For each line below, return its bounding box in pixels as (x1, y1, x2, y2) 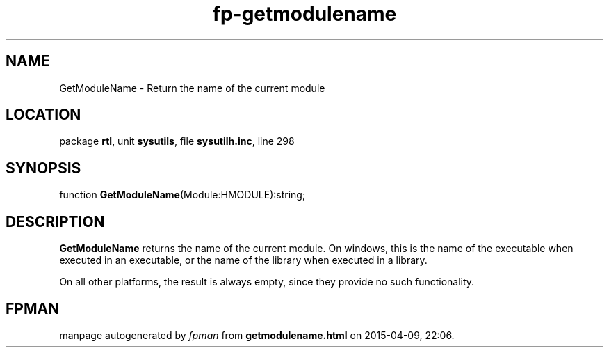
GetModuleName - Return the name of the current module (59, 81, 325, 94)
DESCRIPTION (6, 212, 105, 230)
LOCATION (6, 106, 81, 124)
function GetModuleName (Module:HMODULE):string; (59, 189, 306, 201)
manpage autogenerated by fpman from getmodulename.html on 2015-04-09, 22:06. (59, 329, 455, 341)
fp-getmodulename (212, 2, 397, 26)
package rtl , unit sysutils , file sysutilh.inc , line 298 (59, 135, 295, 148)
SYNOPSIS (6, 159, 81, 177)
